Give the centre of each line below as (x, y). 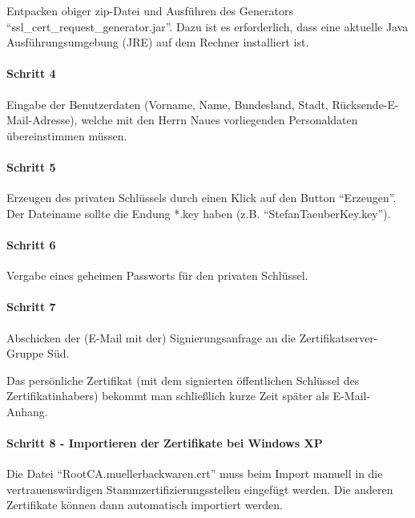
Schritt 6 (31, 244)
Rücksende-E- (365, 104)
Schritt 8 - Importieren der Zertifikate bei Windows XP (165, 443)
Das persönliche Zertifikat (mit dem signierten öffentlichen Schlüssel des (183, 380)
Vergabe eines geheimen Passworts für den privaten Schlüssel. (157, 275)
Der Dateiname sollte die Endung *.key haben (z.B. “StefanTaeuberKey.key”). (199, 213)
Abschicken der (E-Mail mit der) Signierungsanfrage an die (151, 337)
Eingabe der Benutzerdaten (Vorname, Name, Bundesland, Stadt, (167, 104)
